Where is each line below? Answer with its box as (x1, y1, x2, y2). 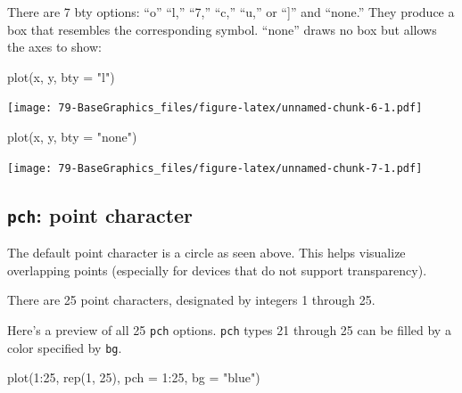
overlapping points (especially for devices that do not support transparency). (7, 260, 427, 279)
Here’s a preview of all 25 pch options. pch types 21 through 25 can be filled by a (7, 320, 451, 339)
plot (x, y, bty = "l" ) (7, 67, 115, 86)
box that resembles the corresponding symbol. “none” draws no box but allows (7, 20, 437, 38)
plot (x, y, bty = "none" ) (7, 127, 137, 146)
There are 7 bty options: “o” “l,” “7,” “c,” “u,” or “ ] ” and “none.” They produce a (7, 3, 455, 20)
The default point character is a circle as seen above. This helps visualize (7, 243, 406, 262)
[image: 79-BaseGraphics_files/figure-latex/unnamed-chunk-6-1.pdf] (7, 102, 423, 115)
